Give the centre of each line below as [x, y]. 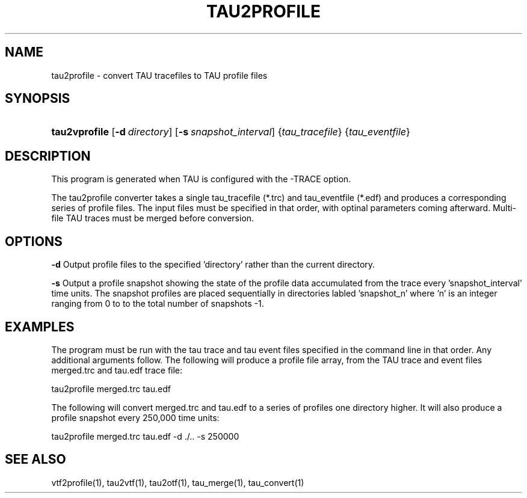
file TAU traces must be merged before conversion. [153, 218]
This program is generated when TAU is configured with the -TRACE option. [201, 179]
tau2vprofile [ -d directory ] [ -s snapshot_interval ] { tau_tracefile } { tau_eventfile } [231, 132]
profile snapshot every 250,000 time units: [135, 417]
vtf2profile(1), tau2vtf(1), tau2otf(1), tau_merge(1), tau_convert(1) [178, 482]
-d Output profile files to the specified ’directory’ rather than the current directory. [213, 265]
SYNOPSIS [38, 99]
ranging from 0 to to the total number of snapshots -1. [158, 304]
